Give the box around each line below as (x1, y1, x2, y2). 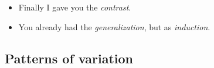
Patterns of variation (5, 49, 133, 67)
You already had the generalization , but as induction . (18, 20, 210, 33)
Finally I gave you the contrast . (18, 1, 131, 13)
